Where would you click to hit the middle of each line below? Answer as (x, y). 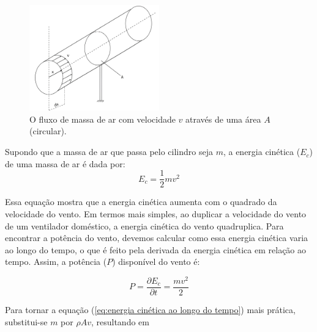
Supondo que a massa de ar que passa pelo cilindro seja (109, 152)
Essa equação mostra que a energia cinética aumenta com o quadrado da (141, 202)
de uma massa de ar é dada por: (65, 163)
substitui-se (26, 321)
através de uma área (223, 119)
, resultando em (120, 321)
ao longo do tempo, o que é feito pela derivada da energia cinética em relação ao (156, 249)
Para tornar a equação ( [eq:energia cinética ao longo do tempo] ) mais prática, (150, 310)
